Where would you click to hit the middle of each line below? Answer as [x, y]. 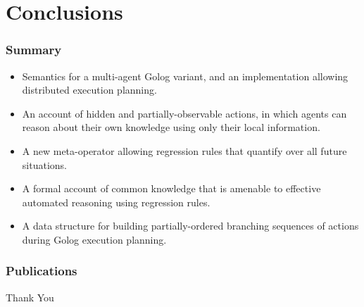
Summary [34, 50]
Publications [42, 271]
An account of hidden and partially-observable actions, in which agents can [184, 113]
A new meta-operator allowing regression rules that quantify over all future [184, 150]
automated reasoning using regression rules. [116, 202]
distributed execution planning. [89, 90]
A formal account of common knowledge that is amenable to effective [171, 188]
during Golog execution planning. [94, 239]
